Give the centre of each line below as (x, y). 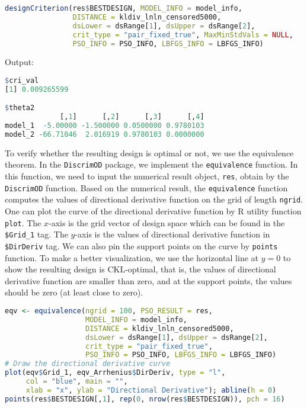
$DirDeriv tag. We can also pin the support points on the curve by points (141, 246)
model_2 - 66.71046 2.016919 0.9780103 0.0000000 (105, 134)
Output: (20, 62)
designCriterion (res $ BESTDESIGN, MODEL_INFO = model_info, (124, 8)
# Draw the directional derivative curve (88, 364)
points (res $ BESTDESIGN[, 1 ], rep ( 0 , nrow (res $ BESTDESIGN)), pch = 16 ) (145, 399)
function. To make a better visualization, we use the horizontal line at (132, 257)
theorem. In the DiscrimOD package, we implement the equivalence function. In (151, 164)
